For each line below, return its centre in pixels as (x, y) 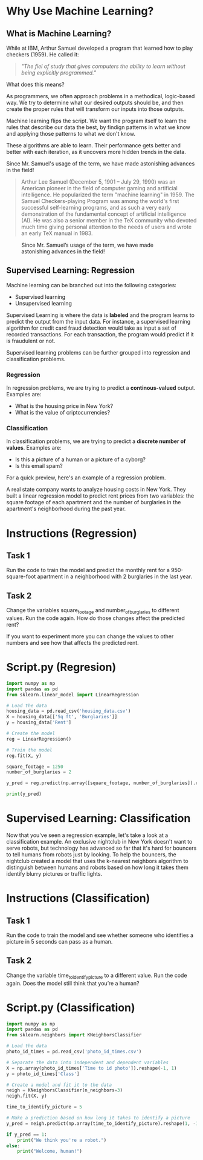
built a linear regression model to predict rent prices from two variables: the (100, 496)
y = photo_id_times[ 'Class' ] (43, 1074)
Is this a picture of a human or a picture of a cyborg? (80, 459)
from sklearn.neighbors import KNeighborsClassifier (74, 1035)
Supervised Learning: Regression (70, 271)
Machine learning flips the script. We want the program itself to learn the (97, 121)
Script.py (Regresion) (61, 667)
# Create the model (31, 734)
